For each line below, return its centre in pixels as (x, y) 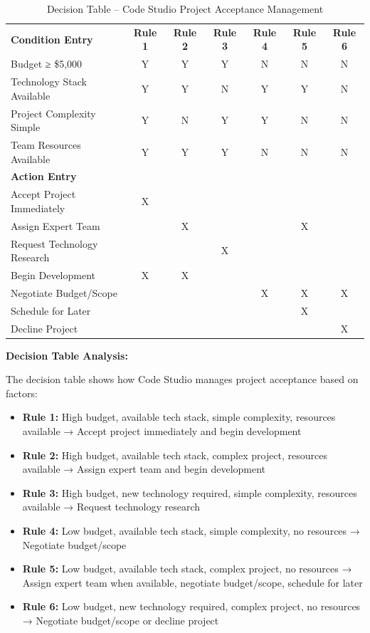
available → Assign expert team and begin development (144, 469)
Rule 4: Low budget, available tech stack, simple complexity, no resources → (191, 530)
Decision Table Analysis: (67, 355)
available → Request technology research (111, 507)
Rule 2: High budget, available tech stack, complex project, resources (175, 455)
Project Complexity (53, 113)
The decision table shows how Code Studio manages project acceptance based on (182, 379)
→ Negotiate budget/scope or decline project (121, 620)
